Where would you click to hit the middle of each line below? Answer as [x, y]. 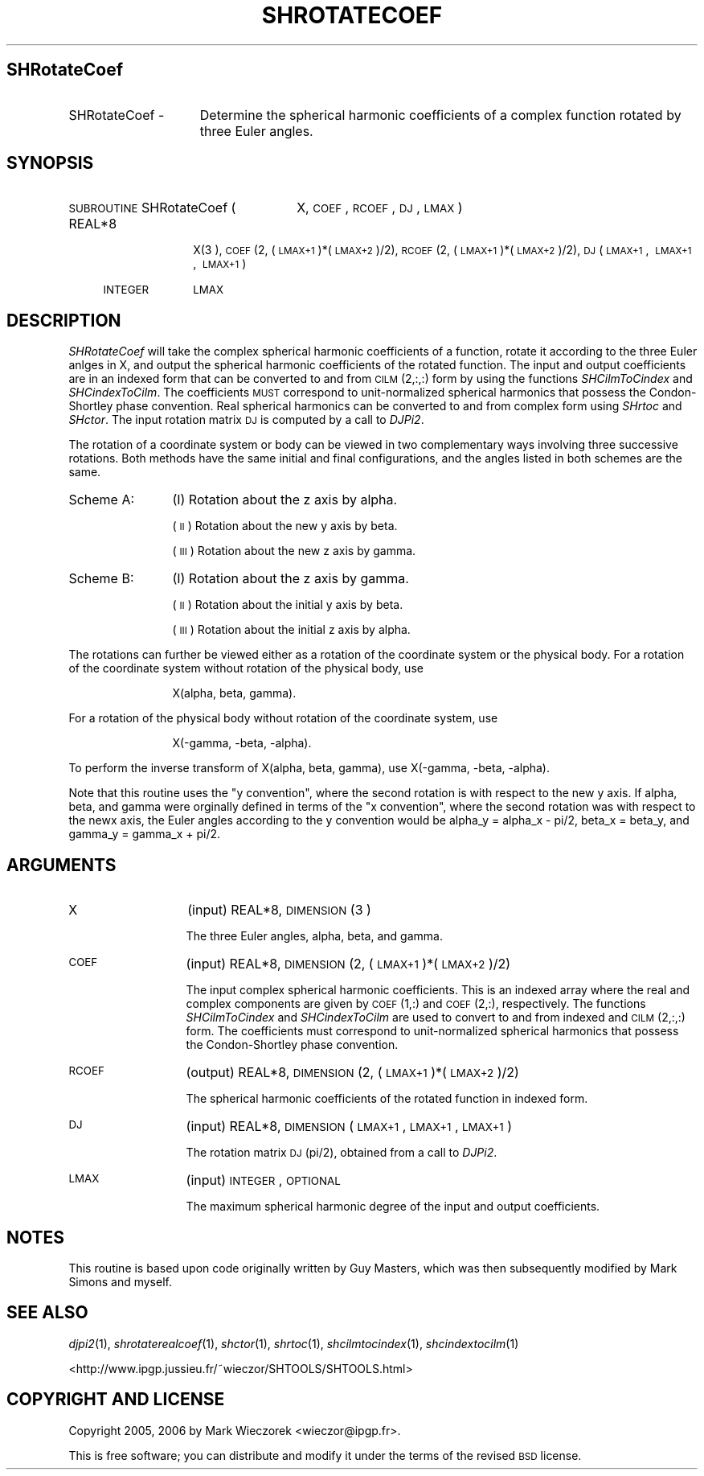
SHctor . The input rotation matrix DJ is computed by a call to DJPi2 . [246, 420]
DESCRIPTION [64, 320]
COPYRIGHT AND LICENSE [116, 1400]
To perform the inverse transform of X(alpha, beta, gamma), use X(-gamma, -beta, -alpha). [309, 768]
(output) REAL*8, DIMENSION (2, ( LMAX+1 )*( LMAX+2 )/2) [352, 1073]
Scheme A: [102, 500]
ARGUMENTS [61, 865]
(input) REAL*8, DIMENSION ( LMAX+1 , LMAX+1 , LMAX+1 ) [349, 1127]
